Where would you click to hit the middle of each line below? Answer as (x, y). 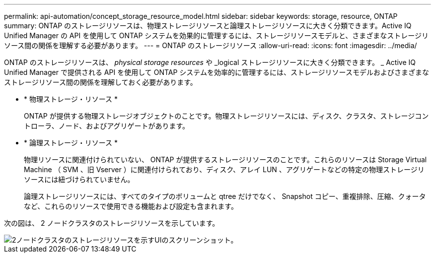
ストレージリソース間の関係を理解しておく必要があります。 (101, 82)
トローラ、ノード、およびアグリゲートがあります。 (107, 126)
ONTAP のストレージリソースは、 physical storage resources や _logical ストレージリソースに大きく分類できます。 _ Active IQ (210, 62)
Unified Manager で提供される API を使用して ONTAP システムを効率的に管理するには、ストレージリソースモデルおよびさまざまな (217, 72)
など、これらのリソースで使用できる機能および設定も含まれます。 (131, 206)
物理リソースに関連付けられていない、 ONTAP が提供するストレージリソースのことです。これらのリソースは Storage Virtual (225, 160)
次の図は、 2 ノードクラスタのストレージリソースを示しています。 (112, 223)
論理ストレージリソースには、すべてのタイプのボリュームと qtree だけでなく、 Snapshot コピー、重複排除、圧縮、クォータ (225, 196)
